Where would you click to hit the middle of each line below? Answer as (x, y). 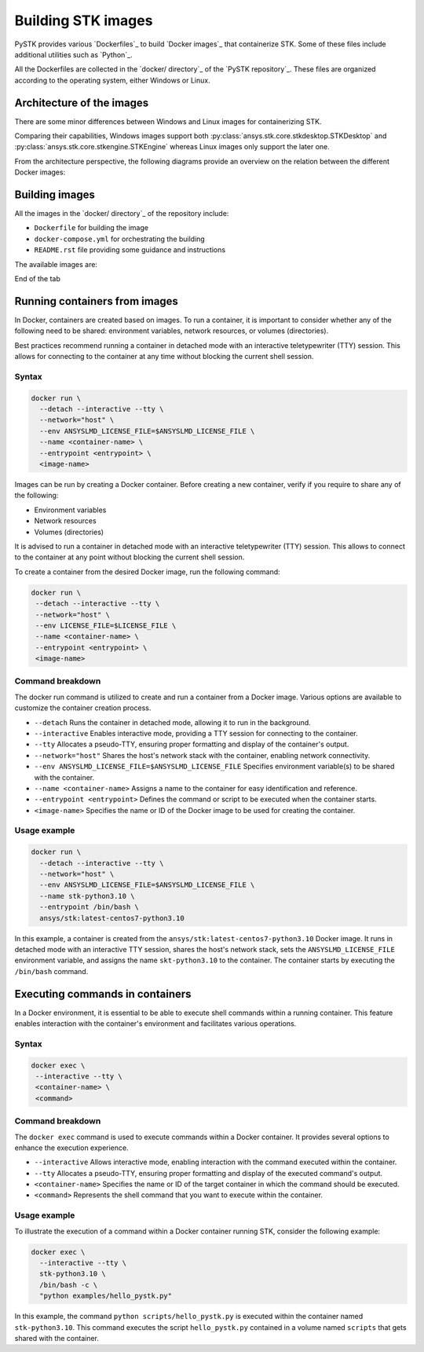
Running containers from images (96, 301)
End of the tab (37, 279)
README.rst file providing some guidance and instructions (130, 250)
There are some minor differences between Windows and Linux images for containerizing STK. (168, 121)
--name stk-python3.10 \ (87, 896)
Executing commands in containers (103, 994)
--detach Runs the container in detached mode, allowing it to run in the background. (173, 722)
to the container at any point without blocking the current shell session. (130, 557)
